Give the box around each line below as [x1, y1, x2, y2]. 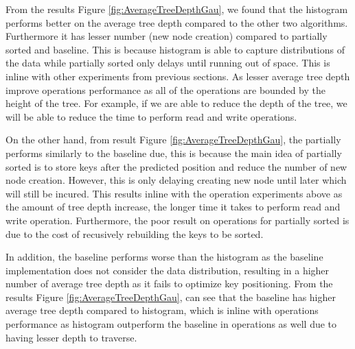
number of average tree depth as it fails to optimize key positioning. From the [5, 276, 333, 291]
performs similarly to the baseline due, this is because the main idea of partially [5, 145, 342, 160]
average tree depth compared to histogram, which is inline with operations [5, 303, 319, 317]
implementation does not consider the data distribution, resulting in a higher [5, 263, 330, 277]
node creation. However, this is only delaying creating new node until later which [5, 173, 347, 187]
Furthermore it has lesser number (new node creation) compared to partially [5, 29, 328, 43]
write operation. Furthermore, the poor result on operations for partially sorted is [5, 213, 350, 227]
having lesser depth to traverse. [5, 330, 137, 344]
